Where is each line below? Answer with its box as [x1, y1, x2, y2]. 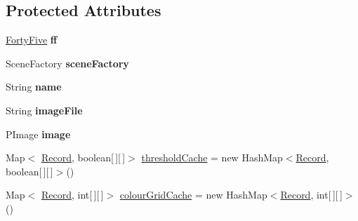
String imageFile [6, 102, 83, 117]
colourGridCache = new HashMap [119, 187, 267, 202]
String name [6, 79, 62, 94]
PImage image [6, 126, 71, 141]
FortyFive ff [6, 32, 58, 47]
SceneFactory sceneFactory [6, 55, 129, 70]
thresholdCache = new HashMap [141, 150, 283, 165]
